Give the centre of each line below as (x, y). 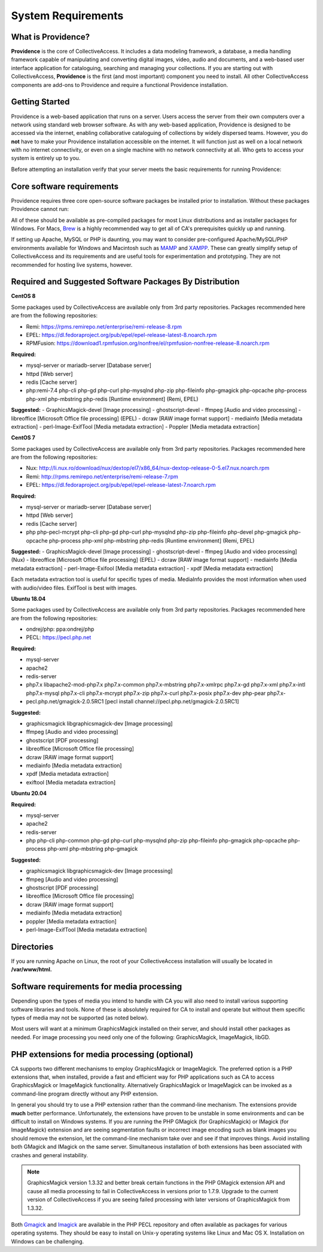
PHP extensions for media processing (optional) (102, 1054)
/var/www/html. (31, 970)
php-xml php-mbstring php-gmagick (92, 849)
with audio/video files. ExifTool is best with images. (74, 588)
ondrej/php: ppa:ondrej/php (60, 629)
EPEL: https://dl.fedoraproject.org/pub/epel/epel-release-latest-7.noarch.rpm (121, 485)
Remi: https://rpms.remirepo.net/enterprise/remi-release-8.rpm (104, 326)
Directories (32, 946)
